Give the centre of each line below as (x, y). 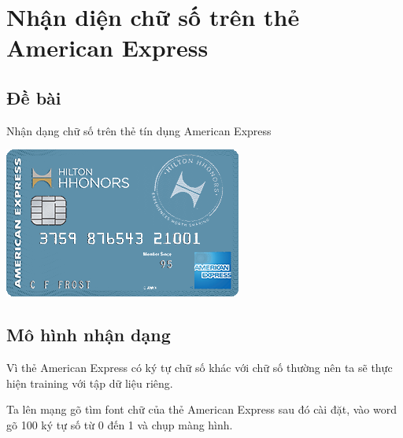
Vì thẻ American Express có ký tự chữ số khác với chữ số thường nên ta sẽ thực (200, 368)
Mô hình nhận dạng (89, 335)
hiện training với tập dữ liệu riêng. (90, 383)
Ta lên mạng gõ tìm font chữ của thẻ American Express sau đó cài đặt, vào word (201, 409)
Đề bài (34, 97)
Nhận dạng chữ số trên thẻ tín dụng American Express (139, 130)
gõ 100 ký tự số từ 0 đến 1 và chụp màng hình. (120, 424)
